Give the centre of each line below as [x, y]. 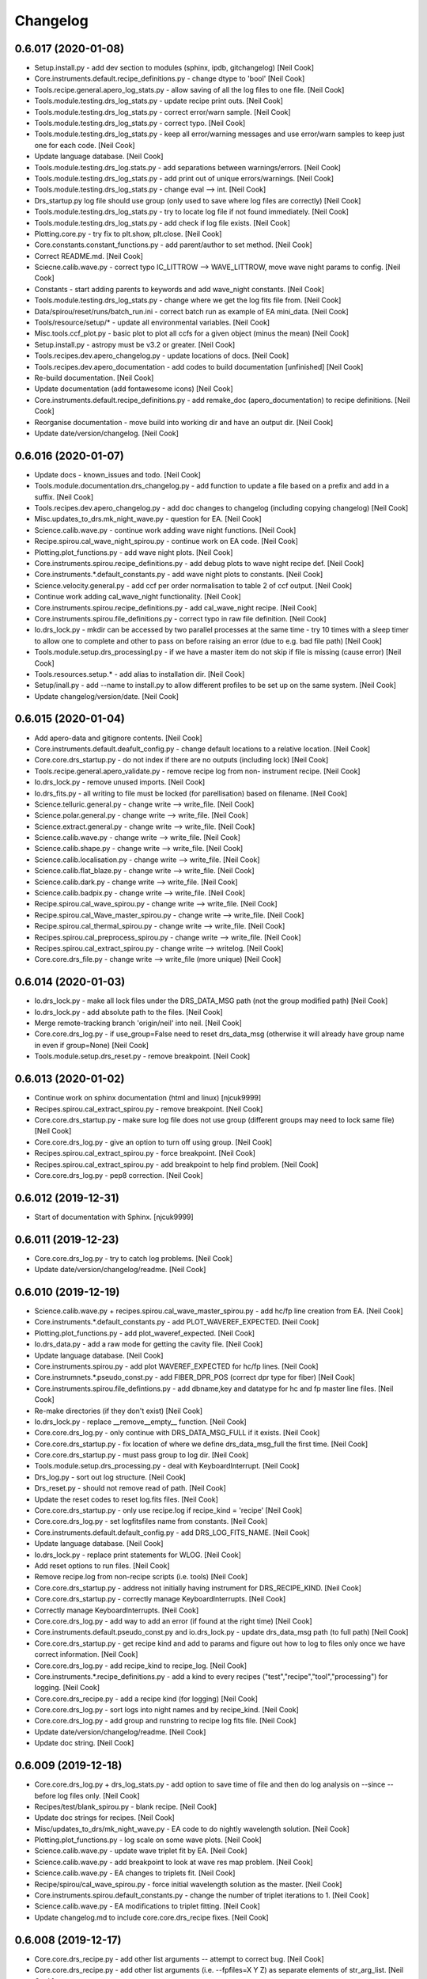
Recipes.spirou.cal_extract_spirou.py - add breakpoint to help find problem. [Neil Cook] [177, 1164]
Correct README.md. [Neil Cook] [89, 256]
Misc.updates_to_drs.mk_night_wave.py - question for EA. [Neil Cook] [148, 519]
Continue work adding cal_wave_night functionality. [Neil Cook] [138, 597]
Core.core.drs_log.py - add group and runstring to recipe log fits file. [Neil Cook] [165, 1721]
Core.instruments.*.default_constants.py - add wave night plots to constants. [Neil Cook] [179, 575]
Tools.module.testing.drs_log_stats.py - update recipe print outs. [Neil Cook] [159, 101]
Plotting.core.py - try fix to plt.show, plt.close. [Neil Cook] [128, 234]
